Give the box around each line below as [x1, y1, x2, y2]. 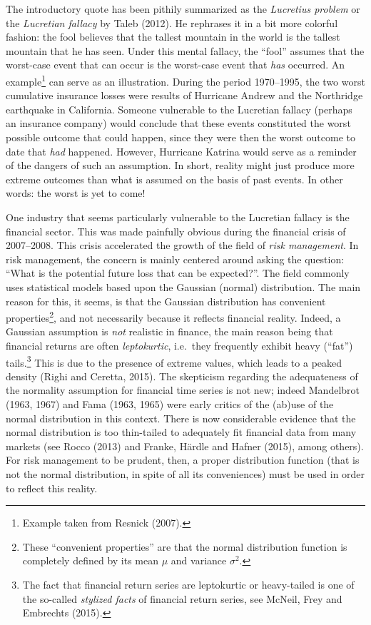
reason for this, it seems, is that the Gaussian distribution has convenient [6, 293, 326, 308]
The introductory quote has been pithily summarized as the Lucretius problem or [6, 1, 360, 16]
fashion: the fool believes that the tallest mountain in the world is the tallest [6, 29, 340, 44]
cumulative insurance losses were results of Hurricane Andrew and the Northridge [6, 88, 363, 103]
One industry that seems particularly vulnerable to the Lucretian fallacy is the [6, 209, 350, 224]
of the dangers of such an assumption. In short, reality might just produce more [6, 158, 355, 173]
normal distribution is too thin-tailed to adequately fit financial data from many [6, 425, 357, 439]
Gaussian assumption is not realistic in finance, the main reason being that [6, 324, 333, 339]
